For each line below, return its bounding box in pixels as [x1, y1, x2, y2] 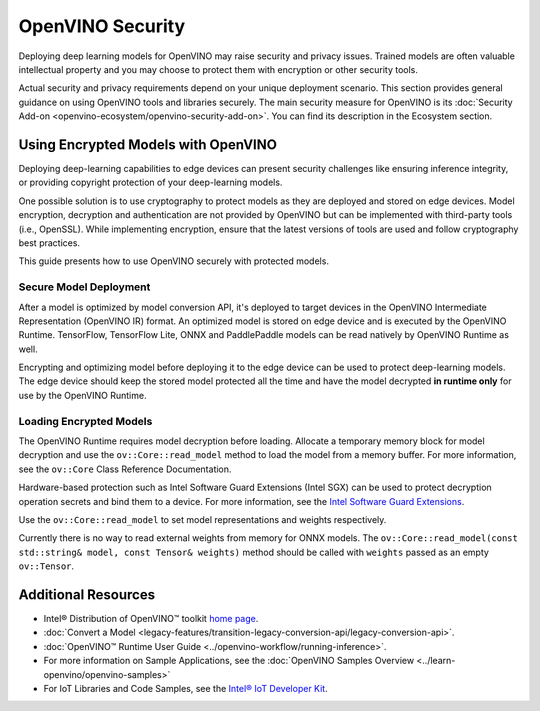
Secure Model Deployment [18, 280, 151, 294]
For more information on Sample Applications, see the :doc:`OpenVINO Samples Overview [43, 655, 415, 667]
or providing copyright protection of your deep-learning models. [18, 176, 283, 189]
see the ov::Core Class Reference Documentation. [18, 463, 232, 475]
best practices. [18, 236, 80, 249]
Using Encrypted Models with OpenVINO [18, 136, 277, 153]
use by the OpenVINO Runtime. [18, 389, 147, 401]
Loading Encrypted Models [18, 414, 153, 428]
